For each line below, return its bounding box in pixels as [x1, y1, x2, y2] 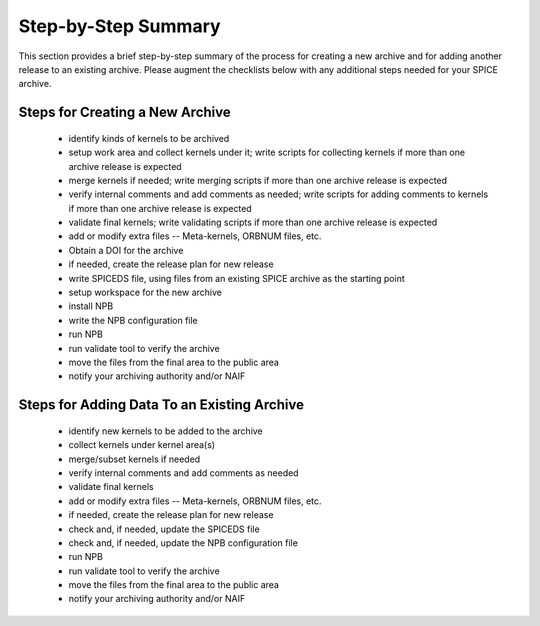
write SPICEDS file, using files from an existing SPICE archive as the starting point [68, 272, 405, 284]
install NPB [68, 300, 114, 312]
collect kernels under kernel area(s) [68, 439, 215, 451]
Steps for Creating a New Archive [18, 104, 231, 121]
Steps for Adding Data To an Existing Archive [18, 396, 305, 414]
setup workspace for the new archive [68, 286, 222, 299]
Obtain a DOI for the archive [68, 244, 184, 256]
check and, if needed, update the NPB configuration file [68, 536, 299, 549]
